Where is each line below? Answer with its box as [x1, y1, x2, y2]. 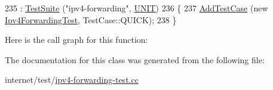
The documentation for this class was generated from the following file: [5, 53, 265, 66]
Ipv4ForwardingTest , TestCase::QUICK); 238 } [5, 13, 177, 26]
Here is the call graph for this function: [5, 33, 148, 46]
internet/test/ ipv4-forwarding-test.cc [5, 73, 139, 86]
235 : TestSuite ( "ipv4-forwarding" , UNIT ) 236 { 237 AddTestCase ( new [5, 2, 268, 14]
